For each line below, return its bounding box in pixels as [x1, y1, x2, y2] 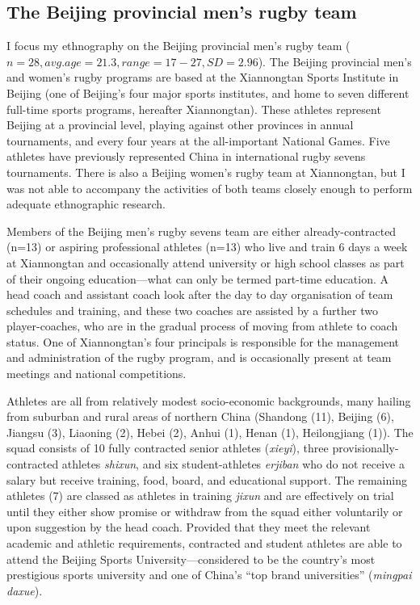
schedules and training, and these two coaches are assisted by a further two [6, 301, 378, 318]
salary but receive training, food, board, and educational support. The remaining [6, 471, 407, 488]
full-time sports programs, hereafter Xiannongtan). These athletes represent [6, 100, 381, 117]
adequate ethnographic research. [6, 195, 166, 212]
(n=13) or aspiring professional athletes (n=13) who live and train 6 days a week [6, 238, 408, 255]
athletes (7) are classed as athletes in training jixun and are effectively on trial [6, 487, 394, 504]
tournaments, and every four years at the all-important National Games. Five [6, 132, 390, 149]
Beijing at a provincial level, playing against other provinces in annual [6, 116, 354, 133]
